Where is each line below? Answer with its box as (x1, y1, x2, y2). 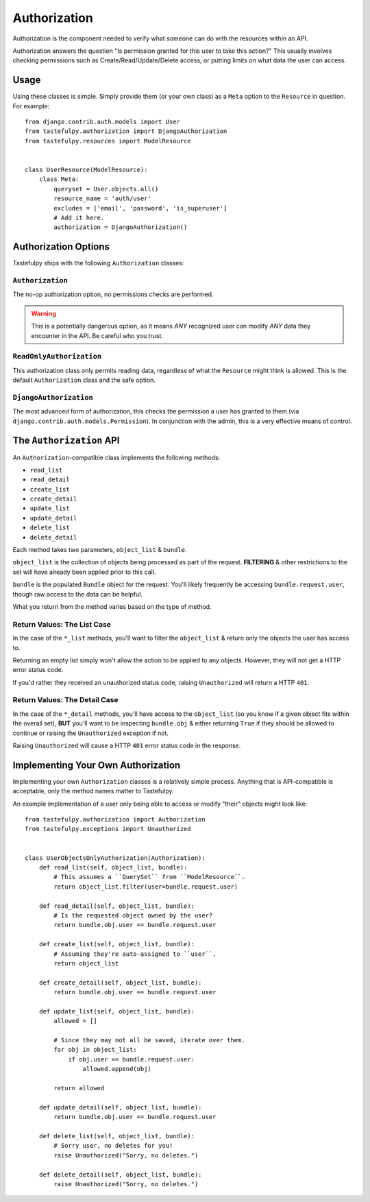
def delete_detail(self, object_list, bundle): (38, 1170, 202, 1179)
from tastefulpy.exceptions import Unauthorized (25, 825, 191, 833)
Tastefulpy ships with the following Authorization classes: (12, 259, 184, 267)
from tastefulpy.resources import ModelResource (25, 137, 191, 145)
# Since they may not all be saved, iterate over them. (53, 1036, 246, 1044)
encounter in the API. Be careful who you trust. (31, 331, 164, 339)
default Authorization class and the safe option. (12, 376, 156, 384)
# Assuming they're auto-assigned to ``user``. (53, 950, 217, 958)
